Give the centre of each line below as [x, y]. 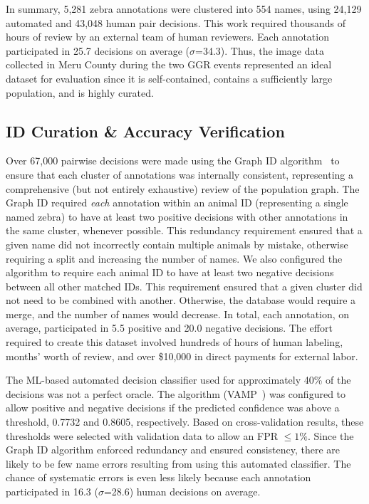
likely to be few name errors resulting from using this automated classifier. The [178, 463]
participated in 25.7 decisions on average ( [98, 50]
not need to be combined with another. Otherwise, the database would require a [181, 300]
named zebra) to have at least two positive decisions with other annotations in [177, 216]
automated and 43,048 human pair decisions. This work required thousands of [176, 22]
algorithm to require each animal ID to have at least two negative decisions [170, 272]
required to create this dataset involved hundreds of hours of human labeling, [175, 342]
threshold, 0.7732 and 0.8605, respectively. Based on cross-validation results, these [185, 422]
